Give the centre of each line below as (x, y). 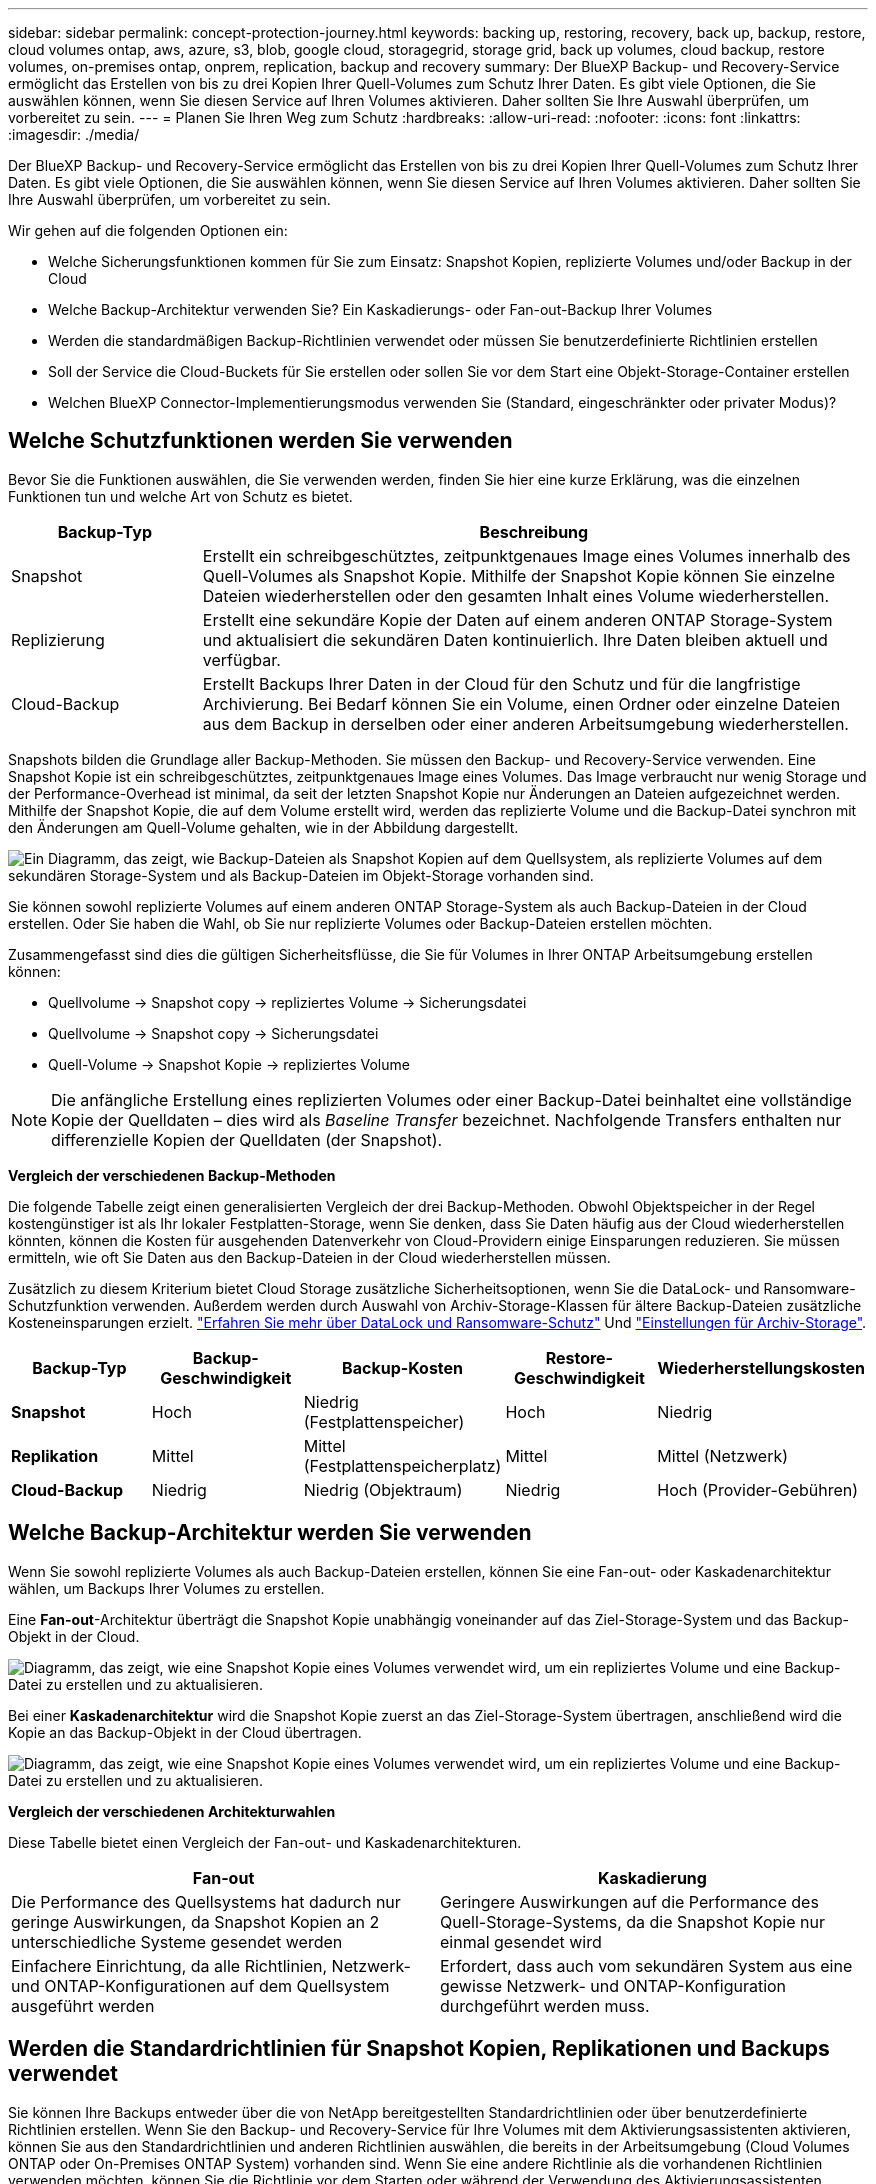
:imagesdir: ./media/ (74, 134)
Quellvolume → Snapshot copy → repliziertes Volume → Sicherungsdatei (287, 1002)
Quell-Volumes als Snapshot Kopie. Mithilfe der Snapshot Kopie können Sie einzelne (518, 575)
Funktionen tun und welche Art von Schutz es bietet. (180, 496)
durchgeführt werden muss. (545, 2005)
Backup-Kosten (403, 1367)
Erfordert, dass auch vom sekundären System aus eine (646, 1965)
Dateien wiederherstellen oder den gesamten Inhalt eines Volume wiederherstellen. (515, 595)
